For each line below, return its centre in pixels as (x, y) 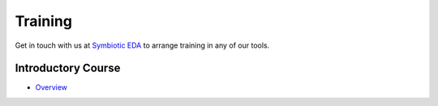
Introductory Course (68, 68)
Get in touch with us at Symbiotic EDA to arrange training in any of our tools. (142, 45)
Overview (52, 87)
